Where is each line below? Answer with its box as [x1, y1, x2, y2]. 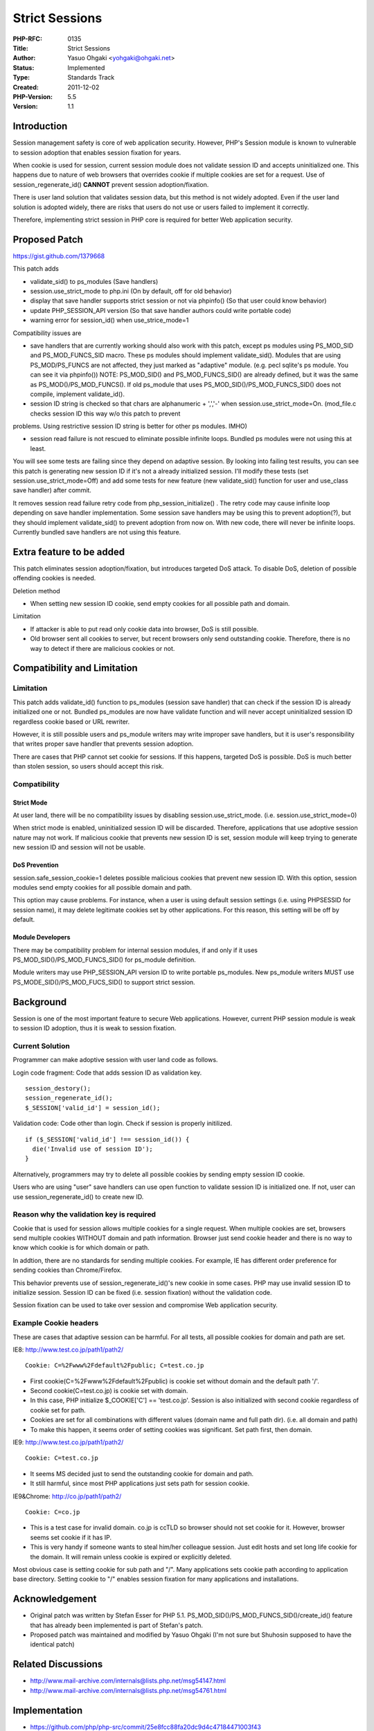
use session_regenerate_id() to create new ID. [12, 1192, 144, 1201]
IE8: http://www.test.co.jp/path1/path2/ [12, 1345, 124, 1354]
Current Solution [12, 1041, 71, 1050]
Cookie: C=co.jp [25, 1508, 80, 1516]
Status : [12, 63, 35, 72]
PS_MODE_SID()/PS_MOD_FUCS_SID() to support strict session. [12, 978, 195, 986]
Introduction [12, 120, 68, 132]
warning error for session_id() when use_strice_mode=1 [30, 316, 189, 325]
